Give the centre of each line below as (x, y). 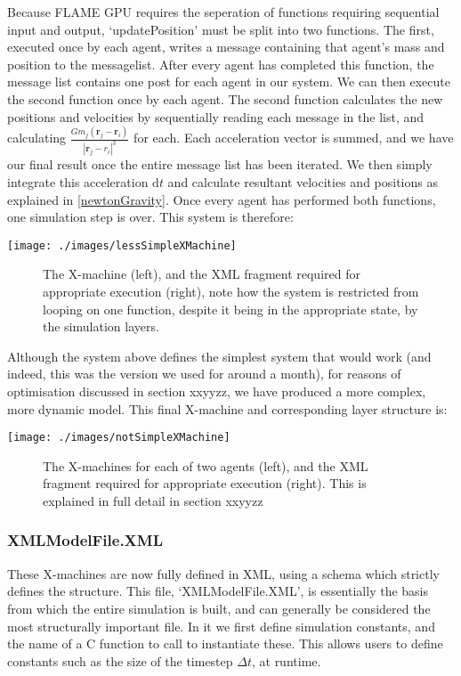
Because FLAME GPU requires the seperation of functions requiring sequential (223, 12)
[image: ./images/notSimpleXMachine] (119, 438)
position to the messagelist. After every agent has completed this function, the (221, 64)
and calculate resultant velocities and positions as (303, 181)
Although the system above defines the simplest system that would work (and (219, 356)
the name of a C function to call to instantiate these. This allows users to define (225, 643)
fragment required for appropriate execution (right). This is (205, 483)
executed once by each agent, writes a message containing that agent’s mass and (226, 47)
